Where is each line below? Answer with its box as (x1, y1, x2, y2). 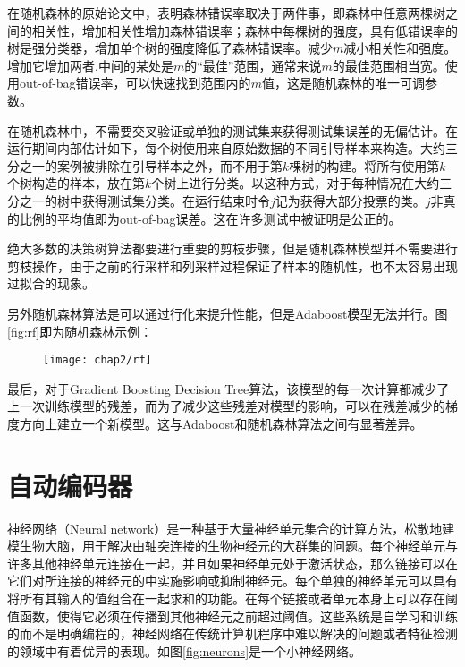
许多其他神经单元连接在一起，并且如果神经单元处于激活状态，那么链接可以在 (7, 553, 458, 572)
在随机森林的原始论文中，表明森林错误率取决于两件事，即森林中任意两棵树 (7, 4, 445, 21)
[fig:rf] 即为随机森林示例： (7, 321, 153, 340)
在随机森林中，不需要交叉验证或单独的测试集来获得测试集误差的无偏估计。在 (7, 121, 458, 140)
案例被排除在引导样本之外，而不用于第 (56, 156, 283, 175)
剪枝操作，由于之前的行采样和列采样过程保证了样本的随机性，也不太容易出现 (7, 256, 458, 275)
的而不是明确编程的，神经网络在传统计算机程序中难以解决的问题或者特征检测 (7, 624, 458, 643)
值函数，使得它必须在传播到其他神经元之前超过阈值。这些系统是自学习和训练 (7, 606, 458, 625)
